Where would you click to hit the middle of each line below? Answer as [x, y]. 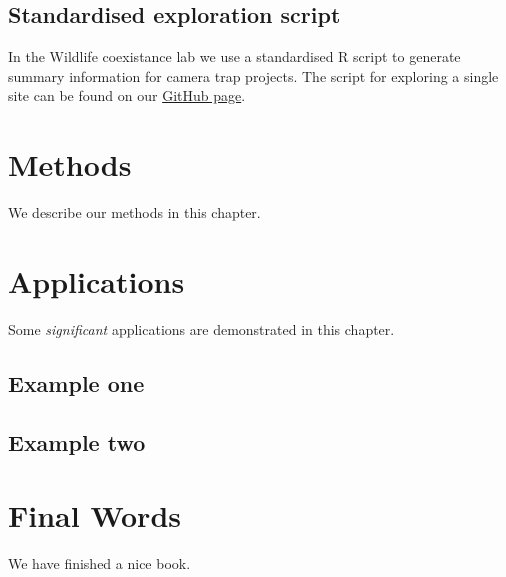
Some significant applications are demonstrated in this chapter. [201, 328]
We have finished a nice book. [99, 563]
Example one [76, 382]
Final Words [94, 515]
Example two [77, 441]
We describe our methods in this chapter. [134, 212]
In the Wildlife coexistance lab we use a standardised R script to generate [234, 56]
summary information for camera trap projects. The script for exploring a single [253, 75]
